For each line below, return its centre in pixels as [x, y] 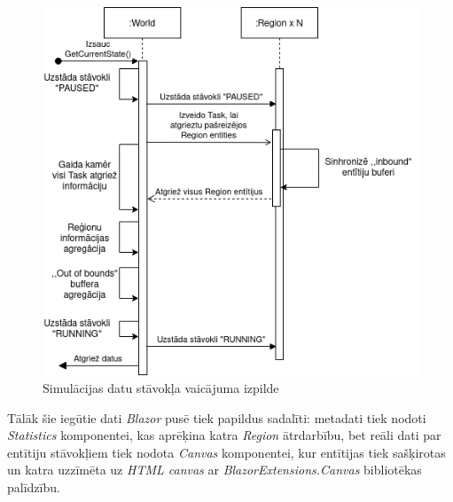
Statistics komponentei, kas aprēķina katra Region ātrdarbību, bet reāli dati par [224, 435]
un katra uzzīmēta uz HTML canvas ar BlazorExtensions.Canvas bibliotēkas [215, 470]
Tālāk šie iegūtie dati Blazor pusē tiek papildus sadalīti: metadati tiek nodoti [217, 417]
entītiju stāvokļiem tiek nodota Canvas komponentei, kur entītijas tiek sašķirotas [226, 452]
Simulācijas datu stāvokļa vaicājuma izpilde [161, 387]
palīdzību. [34, 486]
